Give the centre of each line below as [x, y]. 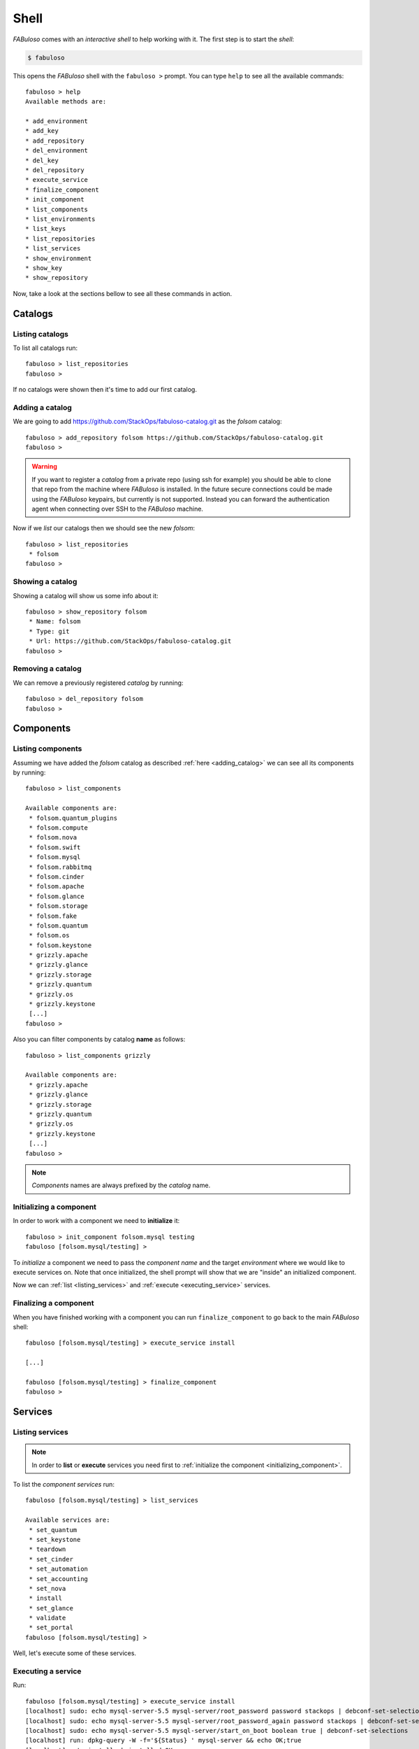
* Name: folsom [55, 622]
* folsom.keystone [60, 945]
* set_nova [47, 1588]
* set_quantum [53, 1530]
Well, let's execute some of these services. [74, 1653]
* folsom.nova [53, 837]
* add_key [42, 131]
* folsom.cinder [57, 877]
